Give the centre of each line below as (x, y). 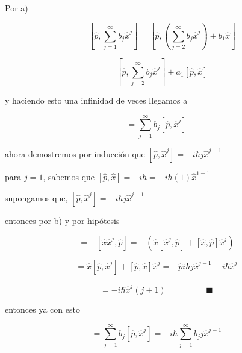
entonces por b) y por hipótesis (62, 220)
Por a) (17, 8)
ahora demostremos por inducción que (75, 153)
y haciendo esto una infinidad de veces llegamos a (96, 100)
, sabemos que (69, 176)
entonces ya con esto (42, 309)
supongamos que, (36, 197)
